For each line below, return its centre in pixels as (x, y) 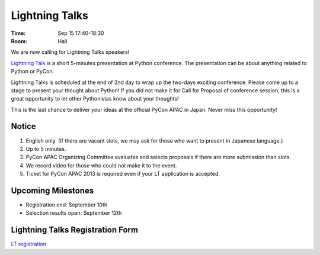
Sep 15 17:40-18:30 (81, 33)
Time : (18, 33)
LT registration (29, 244)
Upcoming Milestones (52, 190)
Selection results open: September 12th (74, 213)
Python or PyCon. (33, 72)
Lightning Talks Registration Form (75, 230)
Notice (24, 126)
